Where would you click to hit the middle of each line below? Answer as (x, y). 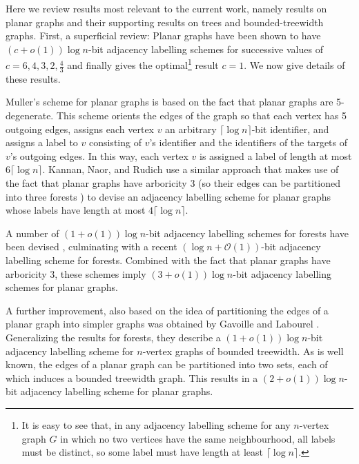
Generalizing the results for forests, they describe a (113, 337)
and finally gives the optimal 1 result (143, 64)
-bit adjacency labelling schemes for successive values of (205, 49)
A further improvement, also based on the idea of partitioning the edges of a (167, 310)
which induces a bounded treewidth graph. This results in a (132, 377)
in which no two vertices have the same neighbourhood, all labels (198, 438)
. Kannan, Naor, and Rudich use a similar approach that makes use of (191, 169)
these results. (33, 78)
